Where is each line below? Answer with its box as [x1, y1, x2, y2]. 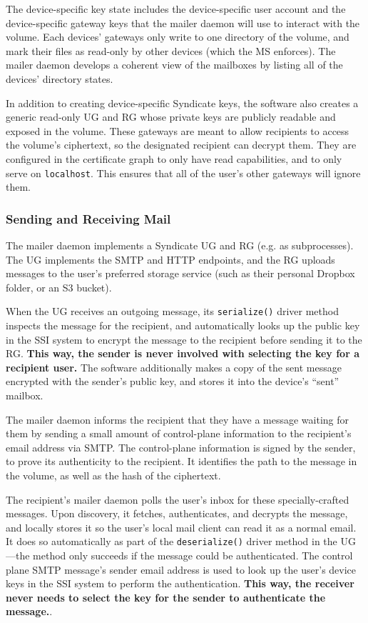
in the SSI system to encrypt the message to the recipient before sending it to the [6, 332, 362, 347]
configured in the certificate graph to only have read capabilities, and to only [6, 151, 342, 166]
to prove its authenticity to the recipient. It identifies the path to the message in [6, 454, 357, 469]
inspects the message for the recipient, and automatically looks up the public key [6, 318, 360, 333]
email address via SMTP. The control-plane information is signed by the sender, [6, 439, 356, 454]
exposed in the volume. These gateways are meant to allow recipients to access [6, 123, 349, 138]
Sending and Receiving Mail [6, 209, 171, 227]
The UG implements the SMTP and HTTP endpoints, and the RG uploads [6, 251, 335, 266]
